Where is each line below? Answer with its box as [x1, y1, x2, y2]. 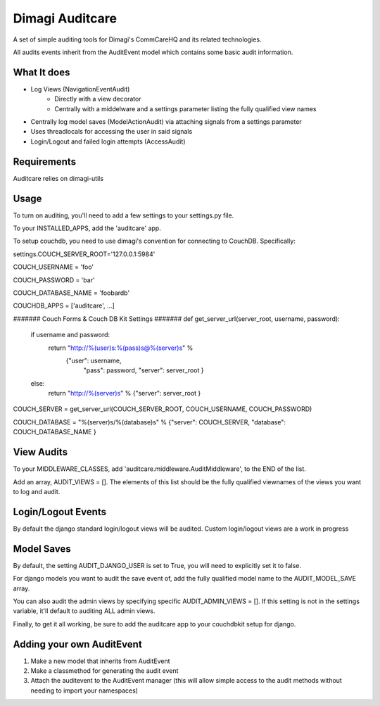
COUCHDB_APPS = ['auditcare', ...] [13, 301, 115, 310]
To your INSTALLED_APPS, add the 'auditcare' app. [13, 224, 161, 232]
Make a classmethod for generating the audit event [30, 667, 179, 675]
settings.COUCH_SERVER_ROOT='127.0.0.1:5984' [13, 250, 156, 258]
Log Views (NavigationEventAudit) [30, 84, 130, 93]
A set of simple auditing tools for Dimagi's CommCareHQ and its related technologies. [13, 35, 262, 44]
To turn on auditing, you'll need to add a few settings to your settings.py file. [13, 211, 234, 220]
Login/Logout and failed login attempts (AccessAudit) [30, 137, 186, 146]
